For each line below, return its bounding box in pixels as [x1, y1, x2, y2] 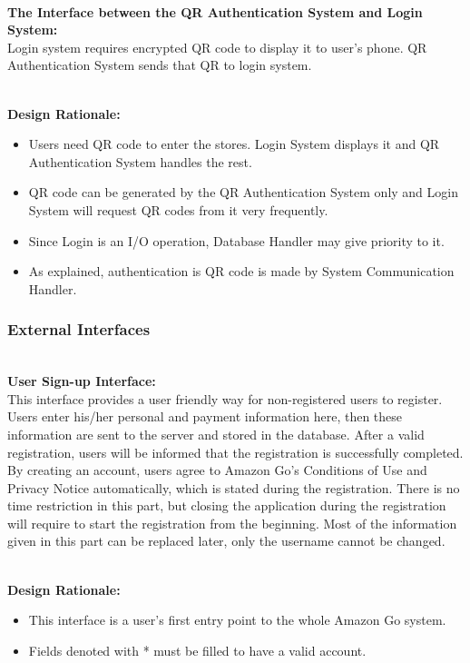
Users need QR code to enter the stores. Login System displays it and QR [28, 134, 440, 153]
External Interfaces [7, 318, 151, 341]
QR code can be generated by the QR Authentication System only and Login [28, 183, 458, 202]
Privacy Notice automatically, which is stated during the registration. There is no [7, 478, 460, 497]
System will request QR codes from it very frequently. [28, 200, 328, 219]
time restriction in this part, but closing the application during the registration [7, 496, 446, 515]
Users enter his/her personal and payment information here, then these [7, 407, 403, 426]
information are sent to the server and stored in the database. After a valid [7, 424, 425, 443]
